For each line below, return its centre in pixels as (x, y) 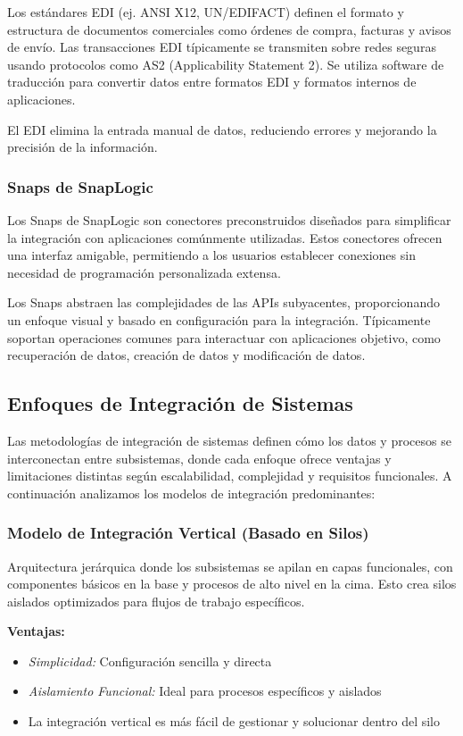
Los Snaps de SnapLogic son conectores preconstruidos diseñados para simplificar (229, 219)
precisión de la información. (83, 147)
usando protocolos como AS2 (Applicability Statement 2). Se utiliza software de (226, 64)
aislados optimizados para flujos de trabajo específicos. (156, 601)
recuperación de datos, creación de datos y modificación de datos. (186, 355)
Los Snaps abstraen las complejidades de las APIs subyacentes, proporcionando (223, 302)
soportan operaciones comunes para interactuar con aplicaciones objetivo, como (224, 337)
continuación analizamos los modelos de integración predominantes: (191, 493)
